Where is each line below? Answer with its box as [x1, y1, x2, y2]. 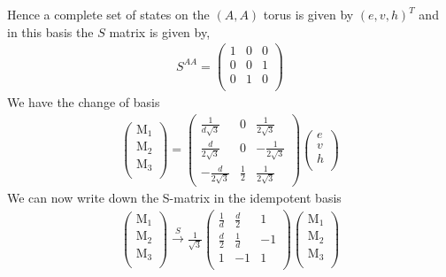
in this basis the [7, 22, 94, 41]
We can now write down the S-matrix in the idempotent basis [7, 188, 342, 206]
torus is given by [263, 5, 354, 23]
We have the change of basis [7, 93, 160, 112]
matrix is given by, [109, 22, 211, 41]
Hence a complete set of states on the [7, 5, 210, 23]
